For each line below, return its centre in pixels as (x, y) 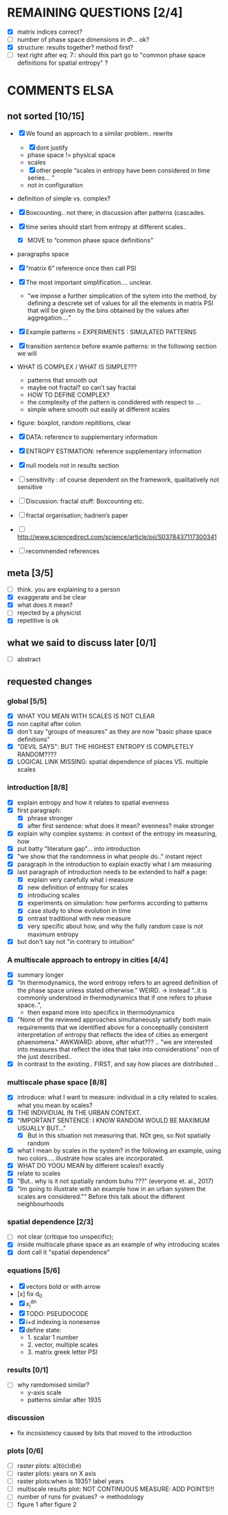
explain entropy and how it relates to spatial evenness (93, 802)
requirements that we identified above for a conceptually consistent (113, 1027)
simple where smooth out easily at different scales (99, 410)
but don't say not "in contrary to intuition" (76, 941)
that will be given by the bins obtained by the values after (108, 311)
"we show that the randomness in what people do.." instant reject (110, 856)
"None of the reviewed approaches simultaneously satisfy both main (114, 1020)
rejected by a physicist (49, 613)
